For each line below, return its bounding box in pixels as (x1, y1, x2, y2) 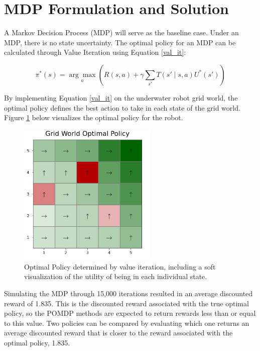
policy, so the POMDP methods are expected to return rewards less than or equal (4, 308, 256, 318)
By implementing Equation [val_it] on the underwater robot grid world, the (4, 92, 238, 103)
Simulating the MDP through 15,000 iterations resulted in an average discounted (4, 288, 253, 298)
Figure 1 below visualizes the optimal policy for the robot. (4, 112, 183, 123)
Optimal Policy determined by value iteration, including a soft (24, 261, 216, 272)
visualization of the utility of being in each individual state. (24, 271, 207, 282)
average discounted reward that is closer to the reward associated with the (4, 327, 233, 338)
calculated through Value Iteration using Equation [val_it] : (4, 47, 186, 57)
